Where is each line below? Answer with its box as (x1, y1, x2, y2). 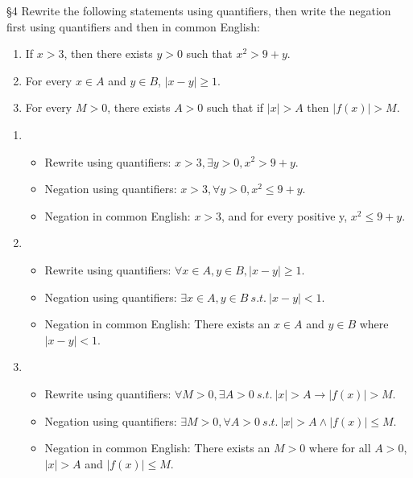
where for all (308, 439, 371, 456)
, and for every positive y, (221, 207, 348, 224)
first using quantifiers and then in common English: (6, 18, 260, 35)
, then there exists (64, 45, 153, 62)
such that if (206, 99, 264, 116)
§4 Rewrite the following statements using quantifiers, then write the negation (6, 2, 391, 19)
